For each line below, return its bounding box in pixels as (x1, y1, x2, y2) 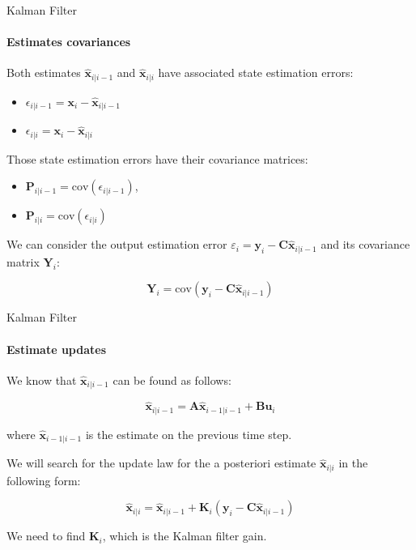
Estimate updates (6, 340, 107, 357)
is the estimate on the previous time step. (85, 425, 292, 442)
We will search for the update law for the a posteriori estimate (6, 454, 316, 471)
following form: (6, 471, 81, 488)
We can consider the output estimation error (6, 236, 227, 253)
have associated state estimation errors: (158, 64, 354, 81)
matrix (6, 253, 40, 270)
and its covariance (320, 236, 410, 253)
